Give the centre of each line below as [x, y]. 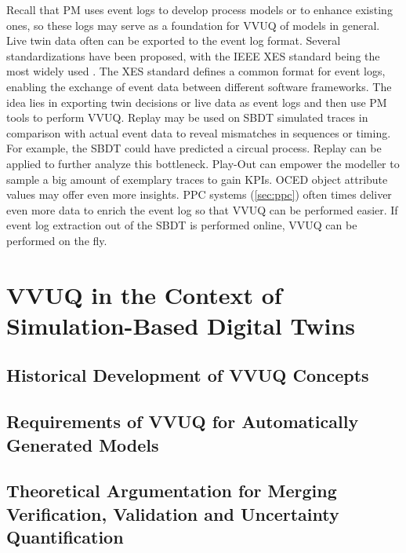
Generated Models [83, 444]
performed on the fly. [57, 240]
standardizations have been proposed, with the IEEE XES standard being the [193, 55]
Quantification [65, 537]
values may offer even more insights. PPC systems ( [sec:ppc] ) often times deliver [199, 194]
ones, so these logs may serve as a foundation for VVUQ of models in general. [193, 25]
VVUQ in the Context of [144, 294]
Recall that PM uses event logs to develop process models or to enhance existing [199, 9]
